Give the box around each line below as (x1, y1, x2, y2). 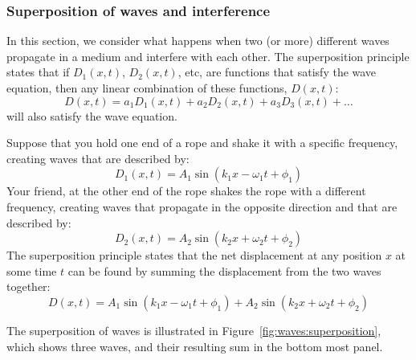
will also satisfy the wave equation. (6, 107, 177, 124)
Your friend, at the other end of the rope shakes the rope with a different (6, 182, 366, 199)
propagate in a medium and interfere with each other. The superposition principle (6, 47, 410, 64)
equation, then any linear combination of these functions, (6, 80, 288, 96)
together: (6, 278, 51, 295)
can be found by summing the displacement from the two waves (67, 262, 381, 279)
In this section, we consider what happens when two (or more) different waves (6, 32, 389, 49)
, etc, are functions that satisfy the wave (177, 63, 377, 80)
